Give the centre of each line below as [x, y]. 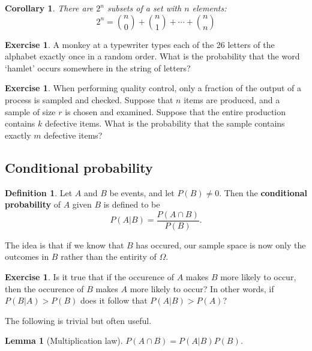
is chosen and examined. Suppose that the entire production [175, 111]
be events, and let [142, 192]
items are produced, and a [232, 99]
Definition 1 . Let [39, 192]
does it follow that [114, 300]
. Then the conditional [263, 192]
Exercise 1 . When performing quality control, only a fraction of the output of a [153, 88]
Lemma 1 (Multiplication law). [64, 340]
